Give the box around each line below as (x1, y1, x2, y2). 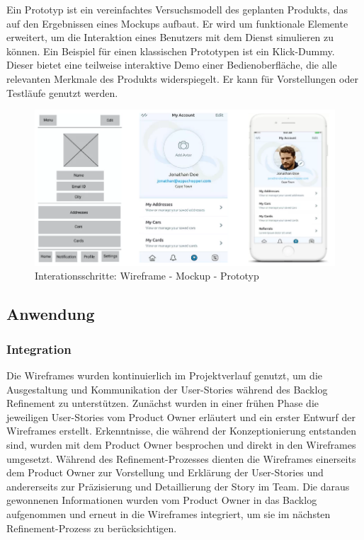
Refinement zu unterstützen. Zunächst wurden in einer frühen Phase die (6, 396, 319, 410)
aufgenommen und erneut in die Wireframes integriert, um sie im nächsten (6, 506, 331, 521)
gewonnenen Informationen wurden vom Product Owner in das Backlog (6, 493, 317, 507)
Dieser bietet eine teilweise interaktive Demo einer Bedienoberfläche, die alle (6, 57, 337, 72)
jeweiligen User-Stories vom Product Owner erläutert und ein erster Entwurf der (6, 409, 356, 424)
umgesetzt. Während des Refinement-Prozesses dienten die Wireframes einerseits (6, 451, 356, 466)
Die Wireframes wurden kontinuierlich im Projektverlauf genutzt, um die (6, 367, 323, 382)
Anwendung (6, 303, 95, 325)
